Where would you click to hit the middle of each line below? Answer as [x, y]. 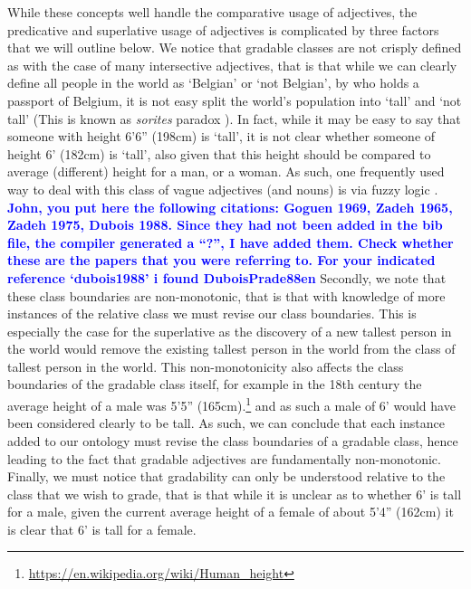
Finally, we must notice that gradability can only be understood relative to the [226, 476]
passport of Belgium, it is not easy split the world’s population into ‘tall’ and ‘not [235, 100]
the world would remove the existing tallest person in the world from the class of [231, 349]
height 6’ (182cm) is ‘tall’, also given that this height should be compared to [219, 153]
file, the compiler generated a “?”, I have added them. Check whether [231, 242]
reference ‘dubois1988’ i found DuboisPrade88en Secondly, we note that [227, 277]
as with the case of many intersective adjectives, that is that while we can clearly [232, 65]
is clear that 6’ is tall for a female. [102, 529]
